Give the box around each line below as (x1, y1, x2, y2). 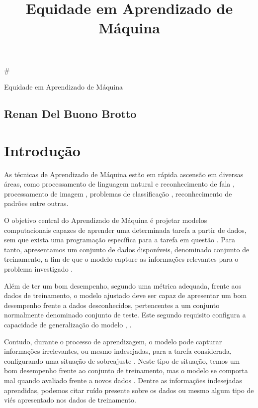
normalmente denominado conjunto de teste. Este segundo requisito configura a (4, 309, 246, 320)
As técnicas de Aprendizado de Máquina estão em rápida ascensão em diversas (4, 169, 244, 179)
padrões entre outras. (4, 198, 69, 208)
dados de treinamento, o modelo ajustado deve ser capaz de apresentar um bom (4, 290, 247, 301)
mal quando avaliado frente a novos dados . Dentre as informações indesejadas (4, 375, 242, 385)
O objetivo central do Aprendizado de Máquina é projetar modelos (4, 215, 207, 225)
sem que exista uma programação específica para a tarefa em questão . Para (4, 234, 235, 245)
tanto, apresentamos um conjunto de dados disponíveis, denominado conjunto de (4, 244, 250, 254)
